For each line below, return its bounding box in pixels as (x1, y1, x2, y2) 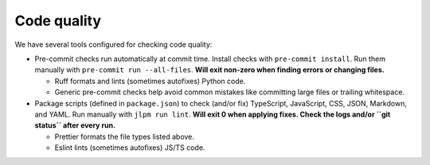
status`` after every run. (34, 121, 115, 130)
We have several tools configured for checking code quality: (14, 40, 213, 49)
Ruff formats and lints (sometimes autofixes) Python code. (54, 76, 246, 86)
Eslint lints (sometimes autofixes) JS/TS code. (54, 143, 205, 152)
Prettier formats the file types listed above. (54, 132, 195, 141)
